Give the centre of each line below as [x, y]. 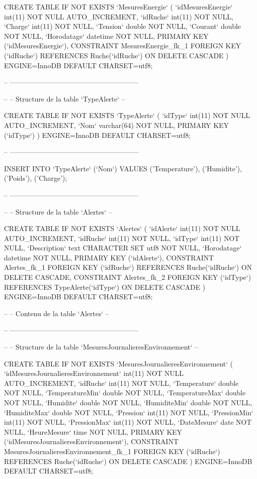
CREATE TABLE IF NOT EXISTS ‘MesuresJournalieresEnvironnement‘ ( [119, 363]
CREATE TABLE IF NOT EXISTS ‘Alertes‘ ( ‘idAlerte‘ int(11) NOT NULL [122, 228]
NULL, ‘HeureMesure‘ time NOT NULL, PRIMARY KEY [93, 431]
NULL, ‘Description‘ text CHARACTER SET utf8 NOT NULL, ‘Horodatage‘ [123, 248]
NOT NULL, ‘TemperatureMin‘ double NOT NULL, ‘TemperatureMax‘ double [125, 393]
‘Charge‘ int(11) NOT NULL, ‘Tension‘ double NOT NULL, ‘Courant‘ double [123, 26]
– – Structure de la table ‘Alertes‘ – [58, 211]
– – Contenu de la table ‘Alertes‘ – [57, 313]
